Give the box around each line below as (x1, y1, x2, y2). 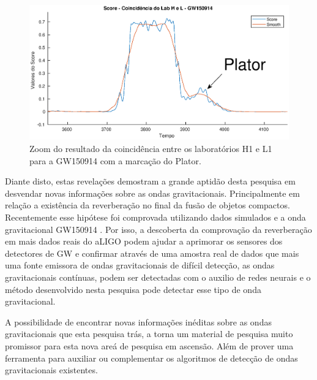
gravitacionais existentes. (5, 363, 98, 376)
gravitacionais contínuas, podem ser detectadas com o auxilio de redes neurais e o (5, 271, 311, 284)
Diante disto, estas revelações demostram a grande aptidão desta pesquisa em (5, 175, 296, 188)
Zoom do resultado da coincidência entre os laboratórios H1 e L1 (29, 142, 272, 155)
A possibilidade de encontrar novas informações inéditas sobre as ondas (5, 315, 272, 328)
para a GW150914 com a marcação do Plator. (29, 154, 201, 167)
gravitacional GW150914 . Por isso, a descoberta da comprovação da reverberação (5, 222, 312, 235)
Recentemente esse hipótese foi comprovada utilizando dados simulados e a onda (5, 211, 306, 224)
